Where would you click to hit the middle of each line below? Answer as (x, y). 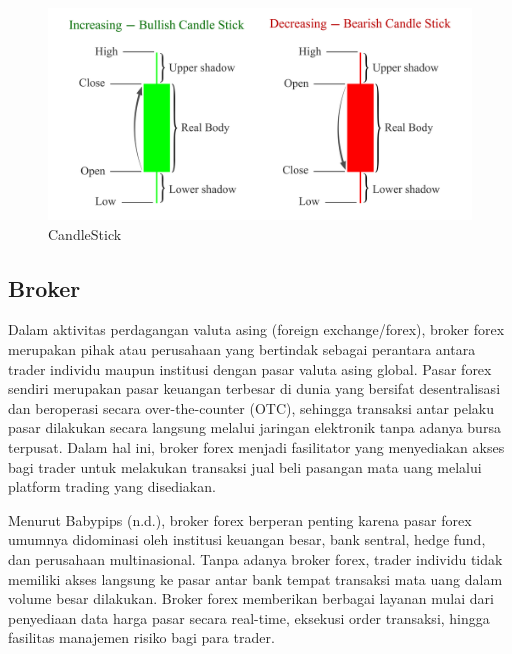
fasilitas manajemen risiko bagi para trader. (141, 637)
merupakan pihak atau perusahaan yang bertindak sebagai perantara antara (242, 348)
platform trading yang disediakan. (112, 486)
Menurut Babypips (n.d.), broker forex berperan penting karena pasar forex (240, 519)
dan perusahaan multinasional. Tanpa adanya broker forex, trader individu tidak (255, 558)
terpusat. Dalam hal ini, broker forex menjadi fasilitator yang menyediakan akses (256, 446)
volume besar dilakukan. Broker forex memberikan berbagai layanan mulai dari (251, 598)
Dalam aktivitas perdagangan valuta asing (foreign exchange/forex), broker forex (256, 329)
